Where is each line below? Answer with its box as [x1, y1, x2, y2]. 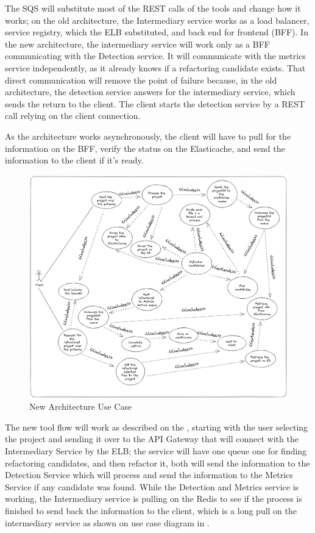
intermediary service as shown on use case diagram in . [5, 516, 210, 529]
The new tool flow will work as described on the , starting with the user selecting [5, 420, 308, 433]
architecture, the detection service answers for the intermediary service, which [5, 85, 296, 98]
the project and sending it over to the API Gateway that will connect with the [5, 432, 299, 445]
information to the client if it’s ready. [5, 154, 144, 166]
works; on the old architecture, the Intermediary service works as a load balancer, [5, 13, 310, 26]
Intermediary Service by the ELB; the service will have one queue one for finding [5, 445, 307, 457]
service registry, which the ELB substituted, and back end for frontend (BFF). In [5, 26, 308, 38]
